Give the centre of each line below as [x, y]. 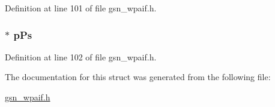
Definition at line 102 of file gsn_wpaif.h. [81, 56]
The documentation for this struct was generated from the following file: [138, 77]
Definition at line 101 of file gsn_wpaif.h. [81, 8]
